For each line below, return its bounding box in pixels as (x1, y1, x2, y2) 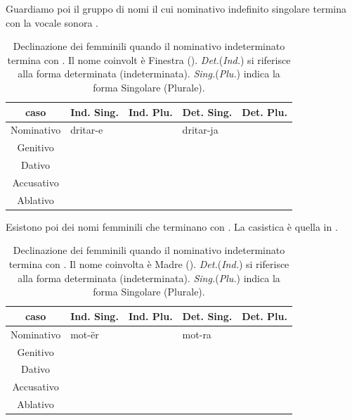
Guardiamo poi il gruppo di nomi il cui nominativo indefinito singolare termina (6, 1, 346, 15)
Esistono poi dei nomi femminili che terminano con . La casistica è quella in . (6, 219, 338, 234)
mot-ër (70, 326, 99, 341)
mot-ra (182, 326, 211, 341)
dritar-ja (182, 122, 219, 137)
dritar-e (70, 122, 103, 137)
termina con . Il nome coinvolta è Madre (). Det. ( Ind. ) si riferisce (8, 257, 289, 272)
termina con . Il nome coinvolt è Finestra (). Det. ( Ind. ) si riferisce (7, 52, 291, 67)
